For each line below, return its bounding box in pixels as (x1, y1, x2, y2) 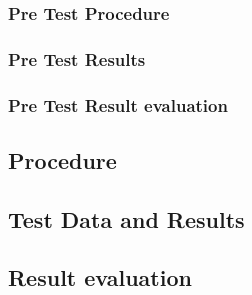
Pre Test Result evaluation (8, 92, 228, 117)
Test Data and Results (8, 203, 245, 234)
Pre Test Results (8, 46, 146, 71)
